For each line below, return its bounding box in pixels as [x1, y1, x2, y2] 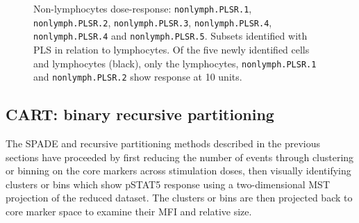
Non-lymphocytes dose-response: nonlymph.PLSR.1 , [33, 1, 252, 15]
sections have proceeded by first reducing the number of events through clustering [6, 149, 354, 164]
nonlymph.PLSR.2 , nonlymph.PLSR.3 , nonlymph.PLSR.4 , [33, 15, 272, 29]
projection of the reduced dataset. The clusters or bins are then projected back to [6, 190, 353, 205]
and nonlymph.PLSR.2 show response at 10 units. [33, 69, 242, 84]
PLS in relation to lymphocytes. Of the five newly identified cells [33, 42, 310, 56]
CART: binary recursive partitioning [6, 104, 274, 125]
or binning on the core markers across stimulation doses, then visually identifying [6, 163, 351, 178]
